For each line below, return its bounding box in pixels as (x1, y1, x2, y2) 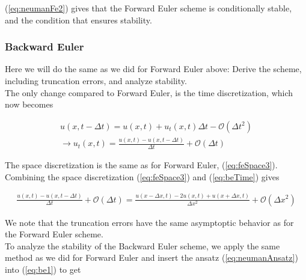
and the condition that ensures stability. (5, 13, 152, 26)
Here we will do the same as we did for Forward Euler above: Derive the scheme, (5, 62, 302, 75)
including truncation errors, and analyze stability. (5, 75, 187, 87)
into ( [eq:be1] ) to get (5, 263, 81, 275)
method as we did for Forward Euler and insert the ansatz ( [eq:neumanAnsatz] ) (5, 251, 298, 264)
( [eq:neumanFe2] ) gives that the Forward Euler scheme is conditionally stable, (5, 2, 292, 14)
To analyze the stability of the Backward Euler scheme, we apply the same (5, 239, 280, 252)
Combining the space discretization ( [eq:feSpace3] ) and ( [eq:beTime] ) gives (5, 170, 280, 183)
